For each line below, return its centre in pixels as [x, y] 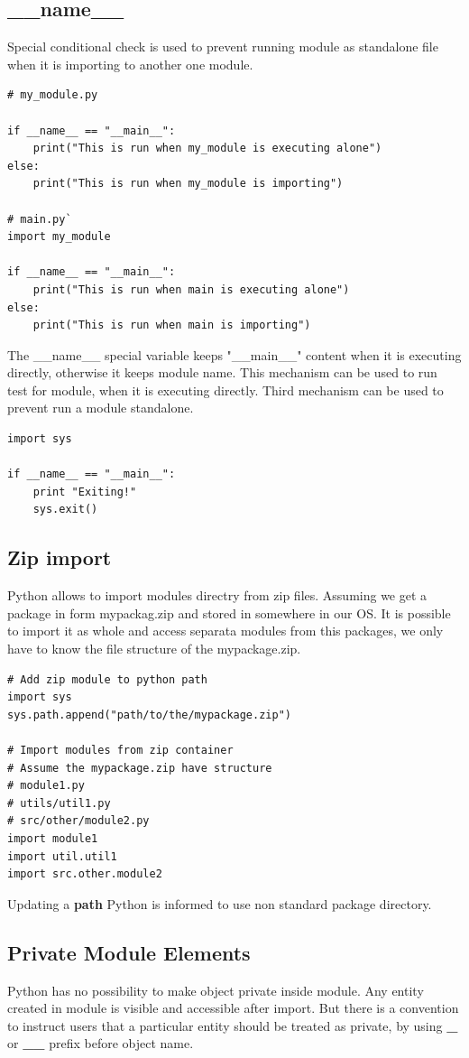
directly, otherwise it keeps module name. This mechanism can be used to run [222, 372]
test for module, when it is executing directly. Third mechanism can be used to [225, 390]
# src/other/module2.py [78, 821]
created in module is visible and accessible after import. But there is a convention [233, 1008]
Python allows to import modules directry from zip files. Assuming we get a [217, 595]
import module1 [53, 838]
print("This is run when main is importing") [172, 325]
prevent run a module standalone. [101, 408]
